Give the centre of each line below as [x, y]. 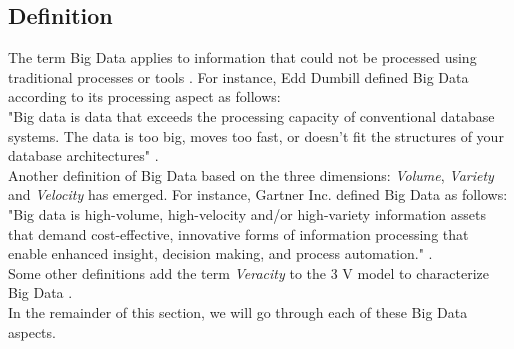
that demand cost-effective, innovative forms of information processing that [238, 233]
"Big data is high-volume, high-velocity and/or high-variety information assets [247, 213]
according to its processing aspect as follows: [144, 96]
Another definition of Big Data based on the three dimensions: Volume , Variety [251, 174]
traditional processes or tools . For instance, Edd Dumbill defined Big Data [238, 76]
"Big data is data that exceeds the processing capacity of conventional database [251, 115]
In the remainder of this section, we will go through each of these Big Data [238, 311]
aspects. [32, 331]
